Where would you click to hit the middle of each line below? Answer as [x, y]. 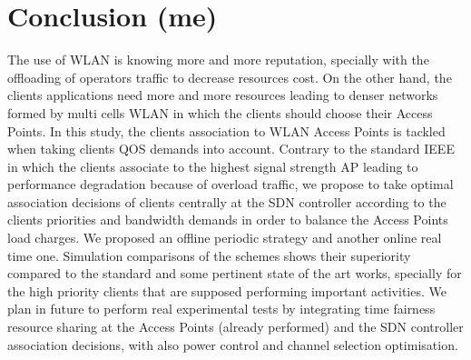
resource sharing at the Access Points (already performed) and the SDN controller [235, 327]
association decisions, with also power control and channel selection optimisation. [233, 344]
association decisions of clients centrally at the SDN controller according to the [227, 201]
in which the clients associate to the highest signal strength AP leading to [213, 166]
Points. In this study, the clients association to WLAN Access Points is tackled [226, 130]
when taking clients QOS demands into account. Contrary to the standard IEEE [231, 149]
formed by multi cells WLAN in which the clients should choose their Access [220, 112]
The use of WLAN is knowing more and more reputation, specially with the [218, 60]
